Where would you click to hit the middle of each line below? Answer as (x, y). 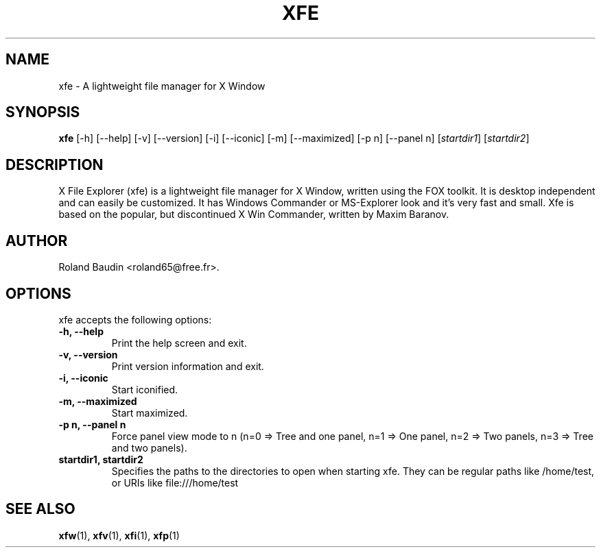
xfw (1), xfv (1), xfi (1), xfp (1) (119, 535)
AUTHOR (37, 241)
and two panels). (149, 447)
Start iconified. (145, 389)
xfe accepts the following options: (135, 319)
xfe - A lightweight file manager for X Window (162, 86)
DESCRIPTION (55, 164)
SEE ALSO (40, 509)
